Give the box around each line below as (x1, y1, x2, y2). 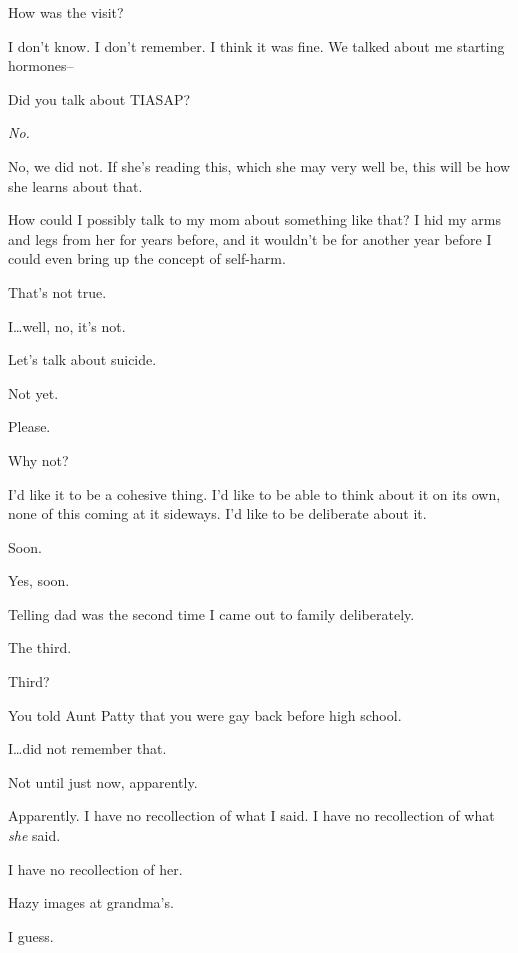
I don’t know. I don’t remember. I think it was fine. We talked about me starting (8, 35, 505, 56)
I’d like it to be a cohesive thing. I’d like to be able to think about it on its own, (8, 483, 501, 504)
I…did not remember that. (8, 738, 167, 759)
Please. (8, 416, 51, 437)
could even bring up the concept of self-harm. (8, 248, 286, 269)
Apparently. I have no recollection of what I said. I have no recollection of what (8, 805, 495, 826)
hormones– (8, 55, 74, 76)
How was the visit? (8, 2, 124, 22)
